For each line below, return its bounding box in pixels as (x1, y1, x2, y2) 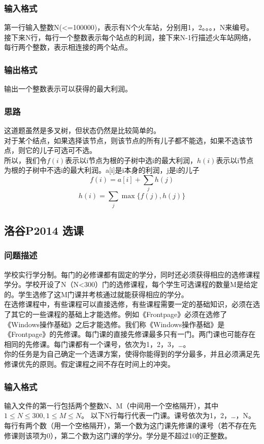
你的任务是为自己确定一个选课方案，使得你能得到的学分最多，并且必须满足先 (4, 348, 260, 359)
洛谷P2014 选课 (4, 223, 84, 238)
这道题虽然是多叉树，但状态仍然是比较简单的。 (4, 125, 160, 136)
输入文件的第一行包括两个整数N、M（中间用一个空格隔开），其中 (4, 400, 219, 410)
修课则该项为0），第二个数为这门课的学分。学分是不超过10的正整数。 (4, 430, 232, 440)
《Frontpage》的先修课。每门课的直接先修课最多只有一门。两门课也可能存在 (4, 329, 256, 339)
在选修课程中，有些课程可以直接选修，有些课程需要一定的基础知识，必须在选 (4, 299, 260, 309)
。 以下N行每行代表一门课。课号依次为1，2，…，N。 (81, 410, 255, 421)
